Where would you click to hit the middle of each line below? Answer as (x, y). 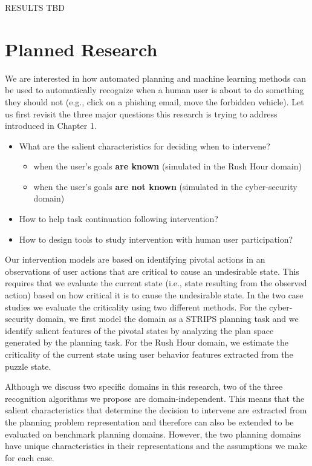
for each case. (30, 457)
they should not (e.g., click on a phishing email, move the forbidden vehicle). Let (154, 101)
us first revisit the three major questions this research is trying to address (141, 113)
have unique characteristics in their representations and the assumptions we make (156, 446)
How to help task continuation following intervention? (119, 219)
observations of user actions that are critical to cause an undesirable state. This (152, 271)
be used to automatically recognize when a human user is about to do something (154, 90)
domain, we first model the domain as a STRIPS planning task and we (167, 319)
